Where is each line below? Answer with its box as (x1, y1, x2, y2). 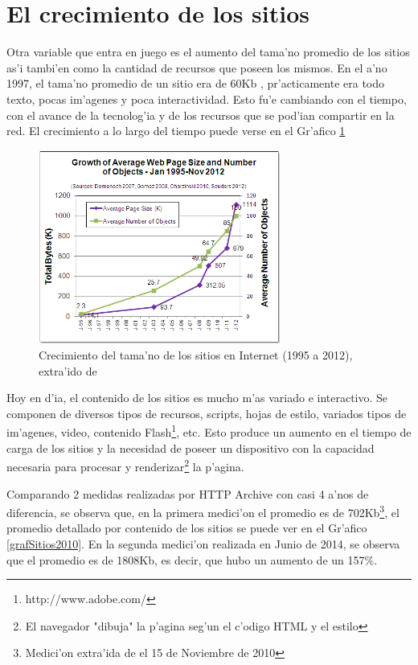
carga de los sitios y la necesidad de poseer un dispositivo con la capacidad (6, 439, 375, 456)
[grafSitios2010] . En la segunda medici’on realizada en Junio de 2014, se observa (6, 535, 400, 552)
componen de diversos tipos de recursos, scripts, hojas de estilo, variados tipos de (6, 404, 407, 421)
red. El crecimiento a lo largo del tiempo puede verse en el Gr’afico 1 (6, 122, 346, 139)
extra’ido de (39, 362, 97, 379)
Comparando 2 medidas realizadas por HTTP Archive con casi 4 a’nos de (6, 485, 369, 502)
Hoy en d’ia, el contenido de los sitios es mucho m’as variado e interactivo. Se (6, 389, 388, 406)
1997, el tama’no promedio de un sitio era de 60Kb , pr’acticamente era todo (6, 75, 385, 92)
